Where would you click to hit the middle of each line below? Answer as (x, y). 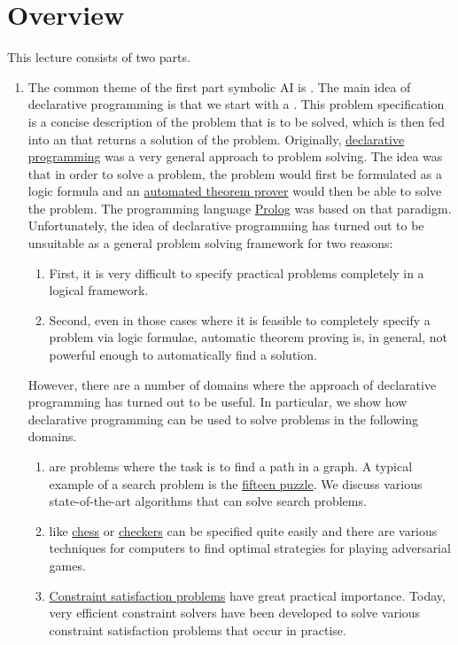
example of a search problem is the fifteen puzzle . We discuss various (236, 483)
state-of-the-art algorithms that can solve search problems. (208, 501)
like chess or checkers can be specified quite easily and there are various (243, 530)
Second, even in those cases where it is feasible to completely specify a (240, 319)
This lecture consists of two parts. (99, 57)
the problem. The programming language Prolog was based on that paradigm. (240, 208)
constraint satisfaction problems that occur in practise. (198, 629)
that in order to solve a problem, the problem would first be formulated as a (235, 173)
